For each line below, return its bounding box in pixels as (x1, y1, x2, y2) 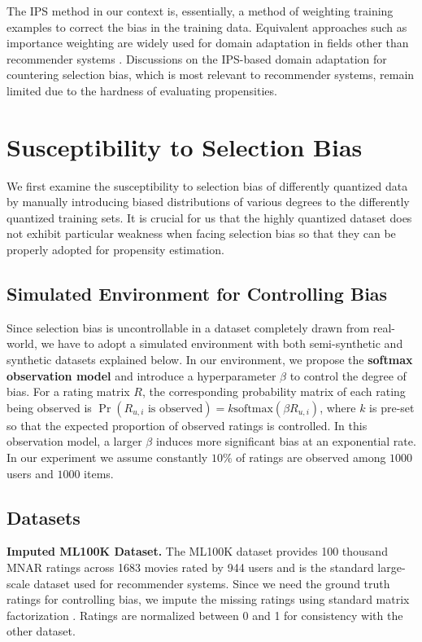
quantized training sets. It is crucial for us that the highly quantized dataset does (7, 209, 412, 226)
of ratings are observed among (236, 449, 386, 466)
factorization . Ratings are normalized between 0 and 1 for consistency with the (7, 606, 403, 623)
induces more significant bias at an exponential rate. (155, 433, 416, 450)
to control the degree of (289, 367, 407, 384)
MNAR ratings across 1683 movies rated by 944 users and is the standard (7, 559, 374, 575)
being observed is (7, 398, 92, 416)
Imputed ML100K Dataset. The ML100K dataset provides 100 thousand (7, 543, 388, 560)
